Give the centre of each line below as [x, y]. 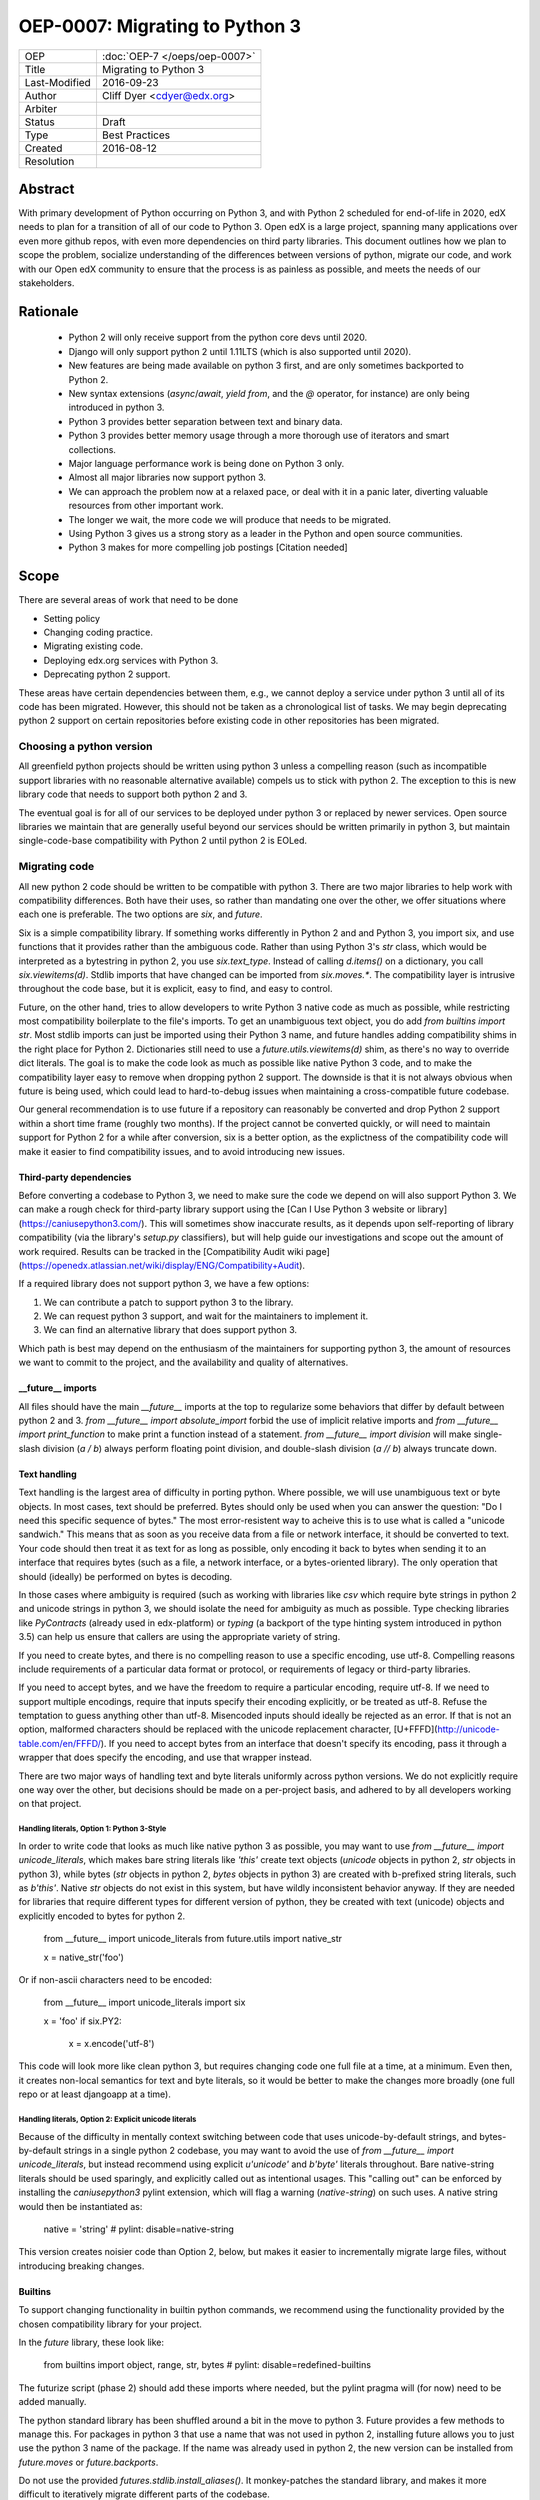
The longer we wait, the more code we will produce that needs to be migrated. [230, 519]
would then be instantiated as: [80, 2206]
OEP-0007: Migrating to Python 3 [160, 26]
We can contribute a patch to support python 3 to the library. [168, 1302]
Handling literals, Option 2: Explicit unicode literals [107, 2120]
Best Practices [135, 135]
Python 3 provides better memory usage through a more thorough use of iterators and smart [259, 436]
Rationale [48, 311]
